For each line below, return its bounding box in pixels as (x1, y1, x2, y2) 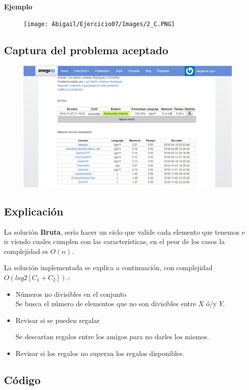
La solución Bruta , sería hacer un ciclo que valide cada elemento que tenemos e (4, 226, 245, 237)
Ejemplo (4, 1, 32, 11)
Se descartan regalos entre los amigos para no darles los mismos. (15, 331, 209, 342)
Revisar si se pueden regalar (15, 315, 100, 325)
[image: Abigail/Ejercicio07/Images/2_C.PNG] (24, 20, 175, 28)
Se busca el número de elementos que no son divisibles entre (15, 298, 196, 309)
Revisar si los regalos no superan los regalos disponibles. (15, 348, 185, 358)
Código (4, 372, 41, 387)
